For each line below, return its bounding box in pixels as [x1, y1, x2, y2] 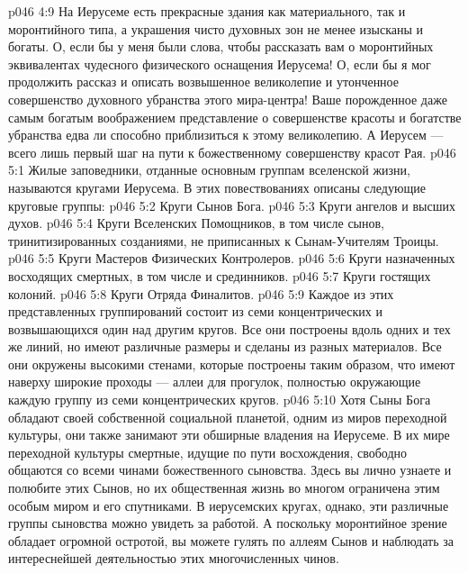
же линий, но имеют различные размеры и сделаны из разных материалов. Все [8, 337, 442, 356]
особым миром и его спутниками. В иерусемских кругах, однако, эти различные [8, 496, 449, 514]
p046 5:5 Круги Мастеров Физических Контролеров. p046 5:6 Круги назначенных [8, 249, 455, 268]
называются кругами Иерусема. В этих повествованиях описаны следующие [8, 177, 426, 196]
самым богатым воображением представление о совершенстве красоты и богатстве [8, 107, 462, 126]
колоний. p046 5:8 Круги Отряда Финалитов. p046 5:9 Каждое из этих [8, 284, 394, 303]
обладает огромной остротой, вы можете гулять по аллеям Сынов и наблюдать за [8, 531, 454, 550]
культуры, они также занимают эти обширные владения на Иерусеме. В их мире [8, 425, 450, 444]
